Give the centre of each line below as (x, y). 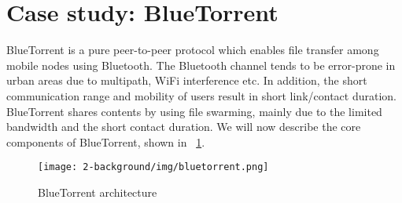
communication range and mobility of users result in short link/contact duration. (201, 95)
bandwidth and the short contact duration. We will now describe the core (184, 127)
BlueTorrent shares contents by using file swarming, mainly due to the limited (194, 111)
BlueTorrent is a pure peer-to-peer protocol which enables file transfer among (193, 50)
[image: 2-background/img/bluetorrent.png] (153, 167)
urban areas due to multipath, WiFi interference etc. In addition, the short (187, 80)
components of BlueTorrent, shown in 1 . (106, 141)
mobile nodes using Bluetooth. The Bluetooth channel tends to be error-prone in (201, 65)
